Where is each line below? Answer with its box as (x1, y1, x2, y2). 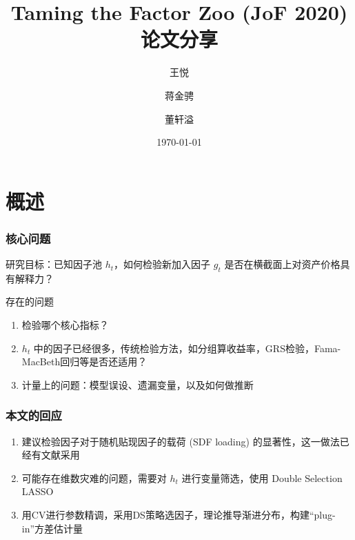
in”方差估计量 (21, 521, 83, 535)
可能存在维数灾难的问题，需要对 (21, 470, 167, 485)
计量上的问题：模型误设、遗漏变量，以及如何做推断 (21, 377, 254, 392)
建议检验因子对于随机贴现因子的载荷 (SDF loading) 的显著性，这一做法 (21, 434, 340, 448)
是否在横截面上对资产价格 (224, 257, 341, 271)
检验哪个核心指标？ (21, 318, 109, 332)
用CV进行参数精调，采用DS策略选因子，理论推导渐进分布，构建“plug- (21, 508, 336, 522)
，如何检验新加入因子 (114, 257, 211, 271)
